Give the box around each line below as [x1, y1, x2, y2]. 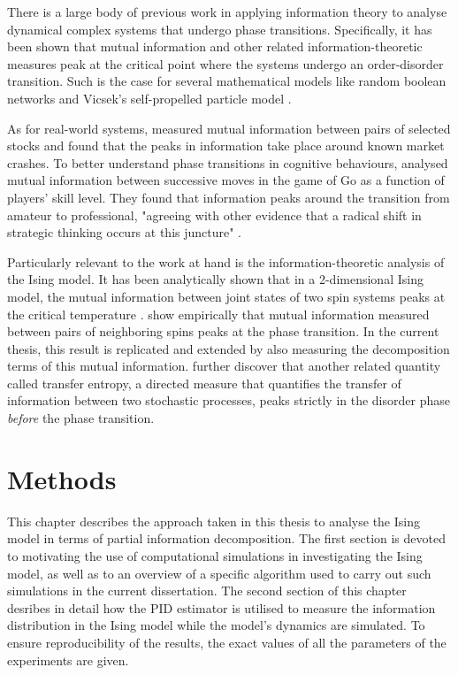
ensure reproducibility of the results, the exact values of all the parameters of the [7, 633, 447, 651]
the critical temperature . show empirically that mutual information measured [7, 304, 430, 323]
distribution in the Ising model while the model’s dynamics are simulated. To [7, 616, 425, 634]
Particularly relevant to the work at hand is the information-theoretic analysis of [7, 252, 445, 271]
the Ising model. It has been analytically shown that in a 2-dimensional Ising [7, 270, 424, 288]
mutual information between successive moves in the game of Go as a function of [7, 171, 445, 189]
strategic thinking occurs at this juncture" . [7, 223, 242, 242]
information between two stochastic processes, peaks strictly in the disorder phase [7, 391, 450, 410]
